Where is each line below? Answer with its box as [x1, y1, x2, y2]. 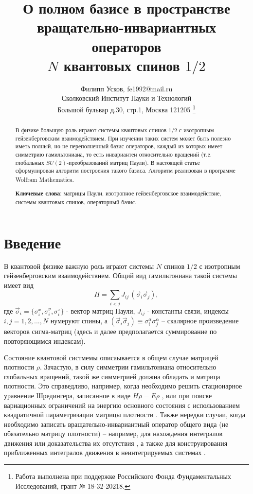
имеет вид [4, 280, 34, 290]
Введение [4, 232, 61, 252]
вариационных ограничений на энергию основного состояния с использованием [4, 400, 240, 410]
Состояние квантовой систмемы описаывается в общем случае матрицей [4, 352, 218, 362]
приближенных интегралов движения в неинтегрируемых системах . [4, 447, 206, 458]
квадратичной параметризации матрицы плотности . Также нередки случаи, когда [4, 409, 246, 420]
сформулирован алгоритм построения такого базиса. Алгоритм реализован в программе [15, 166, 235, 175]
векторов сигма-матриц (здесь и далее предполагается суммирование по [4, 326, 217, 336]
